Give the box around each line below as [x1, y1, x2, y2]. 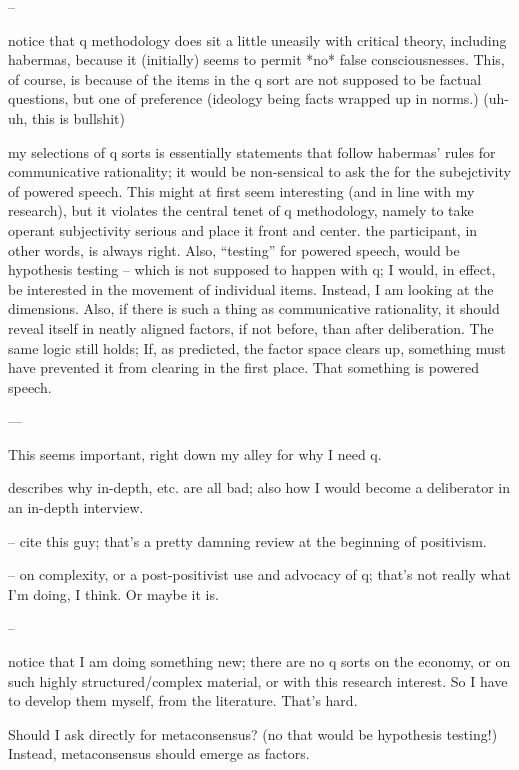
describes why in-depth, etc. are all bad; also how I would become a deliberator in [8, 477, 511, 498]
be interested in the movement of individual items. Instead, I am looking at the [8, 278, 494, 299]
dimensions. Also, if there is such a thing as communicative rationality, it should [8, 298, 500, 319]
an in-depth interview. [8, 497, 144, 518]
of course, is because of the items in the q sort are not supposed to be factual [8, 68, 482, 89]
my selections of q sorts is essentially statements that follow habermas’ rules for [8, 141, 496, 162]
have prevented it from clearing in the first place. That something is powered [8, 357, 479, 378]
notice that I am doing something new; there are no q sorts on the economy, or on [8, 651, 511, 672]
